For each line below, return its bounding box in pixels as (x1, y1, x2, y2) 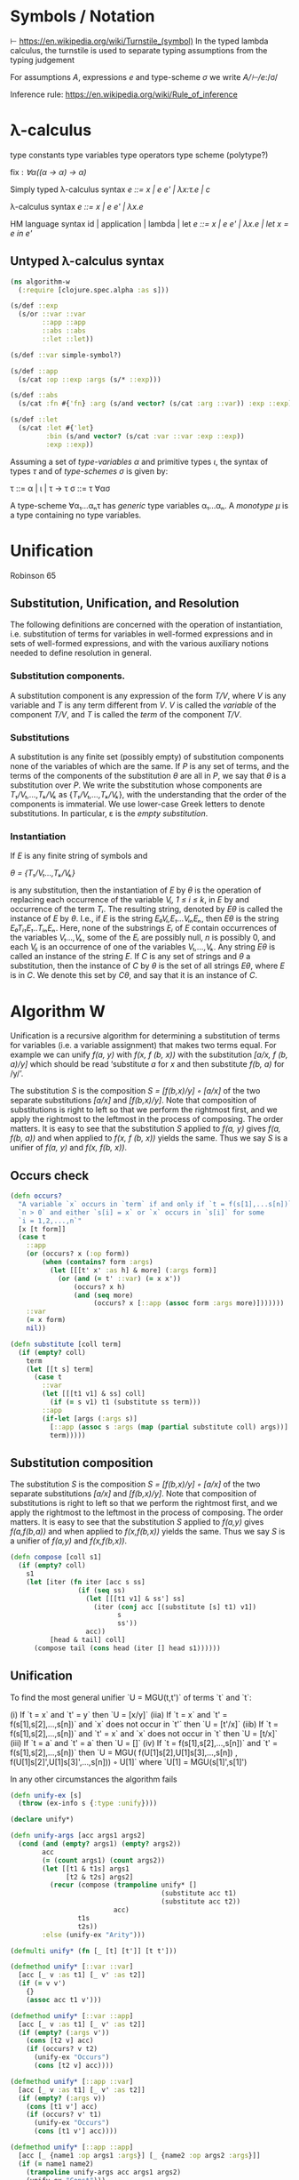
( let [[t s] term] (26, 1365, 94, 1374)
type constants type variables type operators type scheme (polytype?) (10, 149, 269, 160)
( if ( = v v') (18, 1979, 67, 1988)
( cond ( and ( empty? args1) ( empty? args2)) (18, 1839, 181, 1848)
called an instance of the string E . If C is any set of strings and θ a (10, 951, 251, 962)
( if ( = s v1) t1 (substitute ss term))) (49, 1398, 201, 1407)
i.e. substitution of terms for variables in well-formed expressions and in (10, 629, 273, 639)
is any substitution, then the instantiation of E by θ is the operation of (10, 885, 262, 895)
